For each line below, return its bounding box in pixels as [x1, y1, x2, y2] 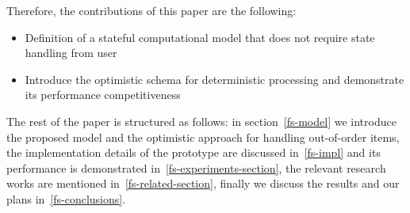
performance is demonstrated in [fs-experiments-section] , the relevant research [6, 159, 386, 176]
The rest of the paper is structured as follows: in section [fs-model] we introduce [6, 112, 397, 129]
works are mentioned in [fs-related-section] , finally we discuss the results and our [6, 175, 400, 192]
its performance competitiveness [25, 86, 181, 103]
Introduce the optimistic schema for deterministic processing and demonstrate [25, 70, 404, 87]
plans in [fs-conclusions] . [6, 190, 126, 207]
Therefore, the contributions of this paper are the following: [6, 2, 297, 18]
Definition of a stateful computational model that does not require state [25, 29, 375, 45]
